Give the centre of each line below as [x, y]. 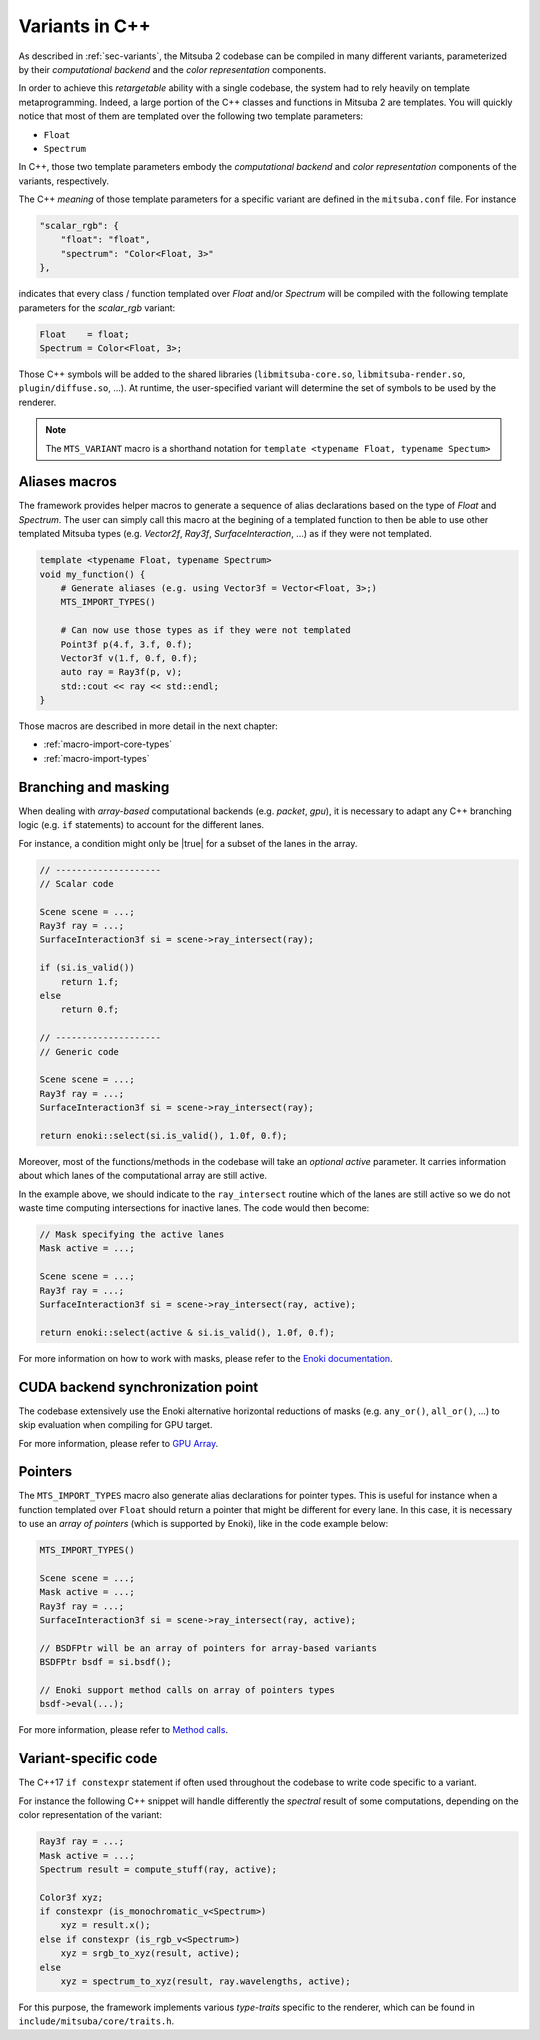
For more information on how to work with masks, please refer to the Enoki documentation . [206, 1358]
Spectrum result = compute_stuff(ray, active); [158, 1869]
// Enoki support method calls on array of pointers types [187, 1690]
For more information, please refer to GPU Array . [118, 1443]
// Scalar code [76, 883]
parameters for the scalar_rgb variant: [97, 307]
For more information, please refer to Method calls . [123, 1730]
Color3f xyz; [71, 1897]
